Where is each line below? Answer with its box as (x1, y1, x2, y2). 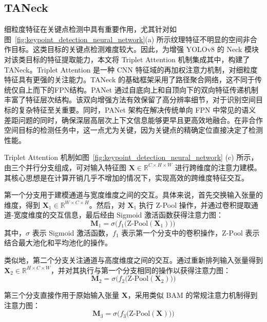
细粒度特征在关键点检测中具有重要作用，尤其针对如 (4, 24, 177, 34)
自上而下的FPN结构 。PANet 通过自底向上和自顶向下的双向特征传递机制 (18, 84, 258, 95)
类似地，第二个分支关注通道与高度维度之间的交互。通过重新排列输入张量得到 (4, 255, 263, 265)
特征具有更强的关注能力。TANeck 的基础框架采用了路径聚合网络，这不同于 (4, 74, 255, 85)
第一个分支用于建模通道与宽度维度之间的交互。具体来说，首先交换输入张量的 (4, 189, 263, 200)
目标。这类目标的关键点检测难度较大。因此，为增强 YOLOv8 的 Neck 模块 (11, 44, 259, 55)
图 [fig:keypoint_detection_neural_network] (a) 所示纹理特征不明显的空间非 (4, 33, 250, 44)
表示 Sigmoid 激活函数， (32, 227, 112, 238)
